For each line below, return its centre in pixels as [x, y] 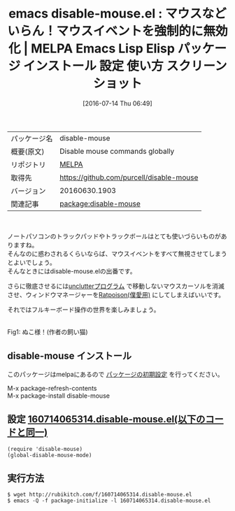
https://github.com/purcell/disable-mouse [129, 177]
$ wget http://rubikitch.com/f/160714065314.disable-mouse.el [100, 495]
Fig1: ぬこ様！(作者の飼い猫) [48, 331]
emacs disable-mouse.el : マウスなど [117, 14]
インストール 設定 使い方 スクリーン [125, 66]
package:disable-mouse [100, 203]
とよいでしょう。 [31, 262]
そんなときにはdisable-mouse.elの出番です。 [72, 271]
